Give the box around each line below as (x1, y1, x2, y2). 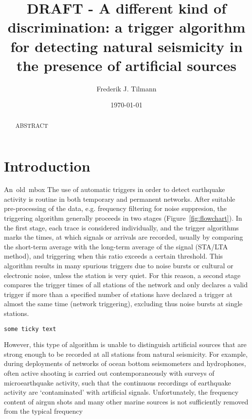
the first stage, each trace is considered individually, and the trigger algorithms (4, 222, 239, 232)
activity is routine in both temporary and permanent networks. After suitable (4, 193, 235, 204)
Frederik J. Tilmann (96, 83, 157, 93)
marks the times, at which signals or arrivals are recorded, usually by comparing (4, 232, 243, 242)
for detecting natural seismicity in (10, 36, 243, 56)
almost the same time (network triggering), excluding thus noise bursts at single (4, 298, 243, 309)
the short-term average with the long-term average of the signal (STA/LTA (4, 241, 228, 251)
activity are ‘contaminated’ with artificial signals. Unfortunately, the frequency (4, 387, 239, 397)
